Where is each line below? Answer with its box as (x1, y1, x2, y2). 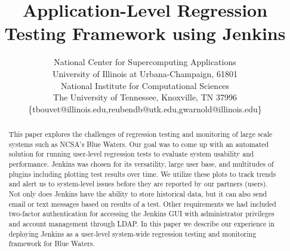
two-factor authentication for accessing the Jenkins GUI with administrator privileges (8, 209, 274, 219)
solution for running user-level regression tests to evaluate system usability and (8, 149, 254, 159)
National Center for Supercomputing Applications (54, 56, 236, 68)
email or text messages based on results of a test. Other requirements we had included (8, 198, 276, 209)
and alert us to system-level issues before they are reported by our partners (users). (8, 179, 268, 189)
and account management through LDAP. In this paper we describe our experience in (8, 218, 275, 228)
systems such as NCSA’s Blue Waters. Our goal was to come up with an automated (8, 139, 269, 149)
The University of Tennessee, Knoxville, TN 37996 (53, 91, 237, 103)
